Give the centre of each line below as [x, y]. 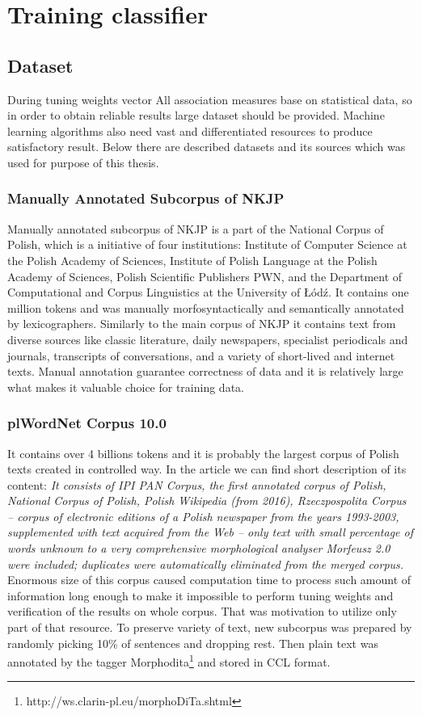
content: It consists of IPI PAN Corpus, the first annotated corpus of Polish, [197, 484]
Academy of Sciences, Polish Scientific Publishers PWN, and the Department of [205, 276]
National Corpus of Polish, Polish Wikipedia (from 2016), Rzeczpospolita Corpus [207, 500]
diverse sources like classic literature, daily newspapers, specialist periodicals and [208, 339]
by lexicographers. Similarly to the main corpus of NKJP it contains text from [202, 324]
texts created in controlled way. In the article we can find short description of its [207, 469]
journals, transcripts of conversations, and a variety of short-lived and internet [201, 355]
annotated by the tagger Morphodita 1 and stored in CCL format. [169, 660]
